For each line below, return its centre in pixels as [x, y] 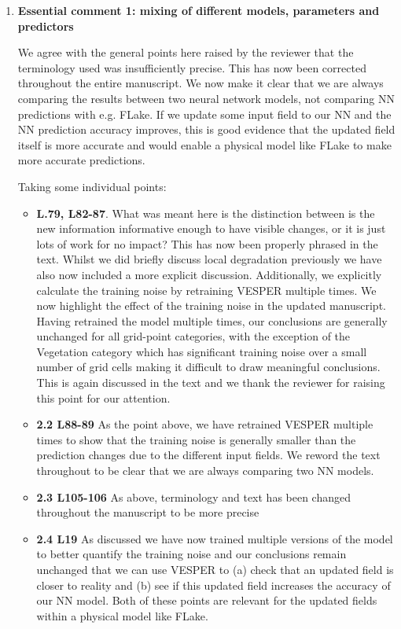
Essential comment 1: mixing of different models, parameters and [199, 10]
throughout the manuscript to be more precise [148, 512]
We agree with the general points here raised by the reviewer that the [186, 52]
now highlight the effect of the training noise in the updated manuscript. [211, 305]
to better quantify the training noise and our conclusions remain [191, 554]
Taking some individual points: [92, 186]
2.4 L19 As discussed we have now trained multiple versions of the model [215, 538]
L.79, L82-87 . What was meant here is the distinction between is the [206, 213]
